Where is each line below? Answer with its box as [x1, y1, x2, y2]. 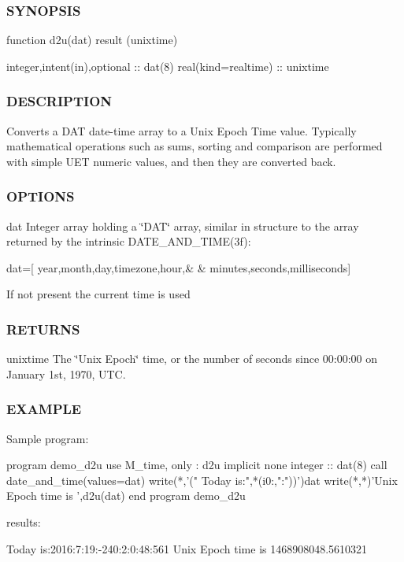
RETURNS [6, 319, 80, 338]
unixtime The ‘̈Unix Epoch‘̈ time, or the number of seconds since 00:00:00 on [6, 350, 378, 367]
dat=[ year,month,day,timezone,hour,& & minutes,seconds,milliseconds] [6, 259, 351, 275]
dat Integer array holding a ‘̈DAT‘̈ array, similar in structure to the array [6, 217, 359, 234]
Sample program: [6, 430, 89, 446]
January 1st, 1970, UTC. [6, 365, 126, 382]
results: [6, 514, 41, 530]
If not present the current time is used [6, 286, 191, 302]
